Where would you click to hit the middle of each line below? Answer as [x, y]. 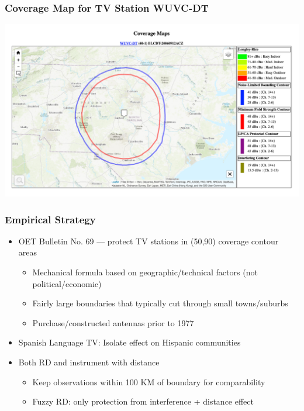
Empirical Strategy [50, 219]
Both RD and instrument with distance [89, 362]
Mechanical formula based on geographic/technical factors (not [145, 272]
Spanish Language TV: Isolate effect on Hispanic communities [129, 342]
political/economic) [67, 283]
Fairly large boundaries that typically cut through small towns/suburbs [160, 303]
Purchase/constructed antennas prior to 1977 [113, 322]
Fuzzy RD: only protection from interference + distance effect [143, 401]
